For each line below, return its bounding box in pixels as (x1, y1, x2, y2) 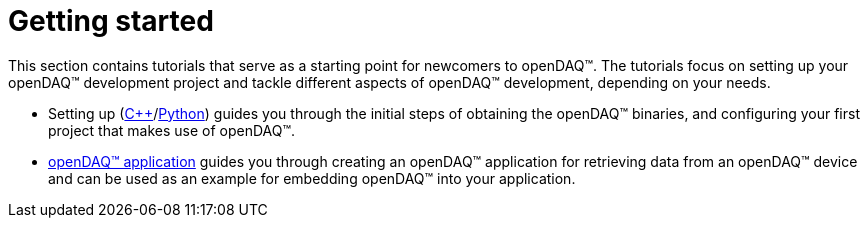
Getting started (8, 4, 214, 38)
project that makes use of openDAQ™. (48, 121, 296, 139)
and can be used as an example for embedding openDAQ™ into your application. (48, 169, 576, 187)
